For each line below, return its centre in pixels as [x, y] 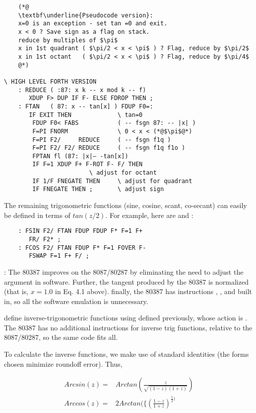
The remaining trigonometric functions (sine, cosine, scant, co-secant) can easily [126, 205]
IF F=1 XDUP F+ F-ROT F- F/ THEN [88, 164]
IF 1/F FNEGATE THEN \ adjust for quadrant [112, 181]
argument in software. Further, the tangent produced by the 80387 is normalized [126, 281]
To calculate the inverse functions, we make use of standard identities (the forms [127, 354]
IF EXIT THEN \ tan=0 [86, 115]
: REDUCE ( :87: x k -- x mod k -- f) [82, 90]
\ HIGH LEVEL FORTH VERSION [50, 81]
